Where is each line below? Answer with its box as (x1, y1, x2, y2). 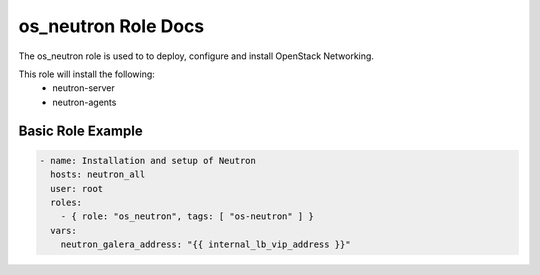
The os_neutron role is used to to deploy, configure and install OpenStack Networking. (18, 50, 375, 62)
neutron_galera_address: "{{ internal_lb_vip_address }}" (60, 239, 351, 250)
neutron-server (52, 82, 115, 94)
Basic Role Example (18, 122, 144, 139)
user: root (50, 183, 104, 194)
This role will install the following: (18, 68, 155, 80)
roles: (50, 196, 83, 208)
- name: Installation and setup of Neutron (39, 155, 257, 166)
